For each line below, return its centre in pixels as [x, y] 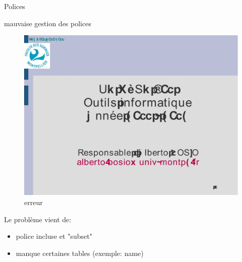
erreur [34, 202]
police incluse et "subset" [54, 236]
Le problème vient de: [38, 219]
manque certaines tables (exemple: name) [80, 253]
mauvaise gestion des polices [48, 23]
